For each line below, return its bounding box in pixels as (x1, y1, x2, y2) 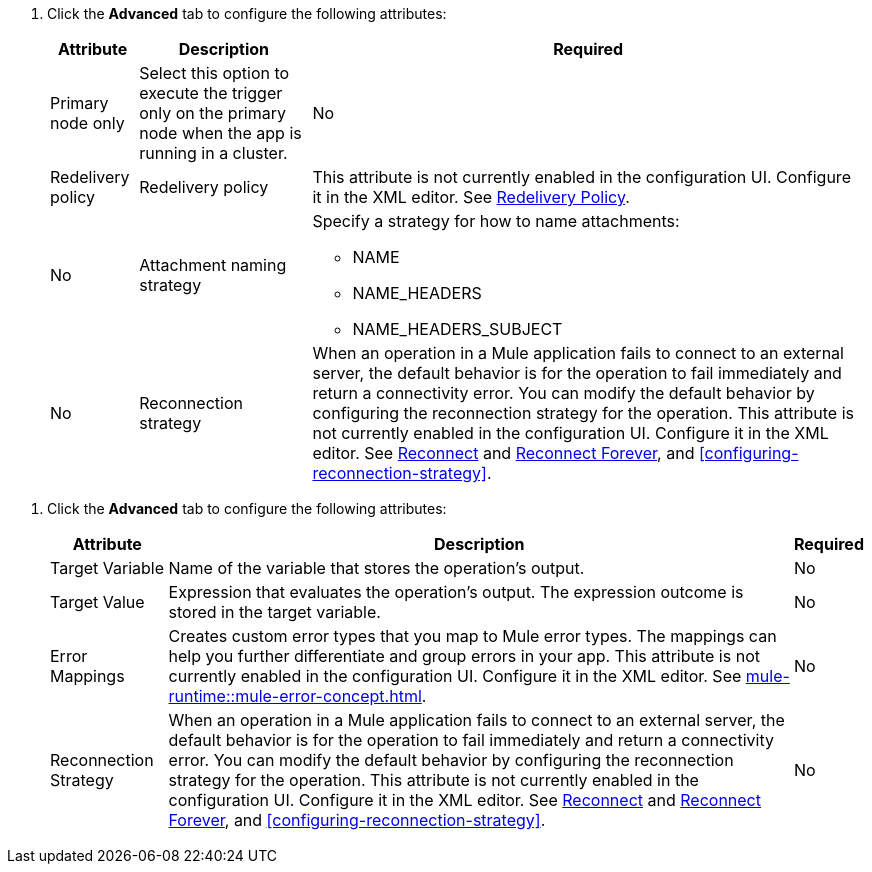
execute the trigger (139, 83, 283, 103)
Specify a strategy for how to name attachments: (312, 211, 680, 231)
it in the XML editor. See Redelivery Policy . (312, 187, 630, 207)
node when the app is (139, 123, 302, 143)
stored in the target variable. (168, 602, 381, 622)
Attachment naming (139, 255, 287, 275)
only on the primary (139, 103, 286, 123)
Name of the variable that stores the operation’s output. (168, 558, 585, 578)
